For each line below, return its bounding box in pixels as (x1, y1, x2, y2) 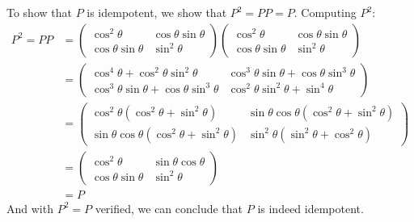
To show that (6, 4, 72, 20)
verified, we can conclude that (95, 199, 243, 216)
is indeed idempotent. (257, 199, 364, 216)
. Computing (294, 4, 357, 20)
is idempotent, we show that (87, 4, 227, 20)
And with (6, 199, 53, 216)
